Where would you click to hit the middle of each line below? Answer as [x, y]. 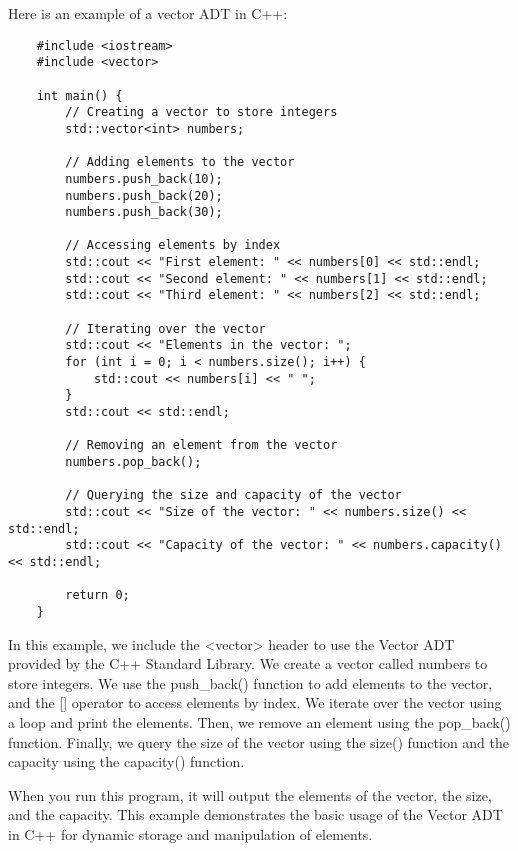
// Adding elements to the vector [180, 162]
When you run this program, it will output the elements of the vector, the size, [250, 794]
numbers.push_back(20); [144, 195]
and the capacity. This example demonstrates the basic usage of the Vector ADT [255, 814]
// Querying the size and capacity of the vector [233, 495]
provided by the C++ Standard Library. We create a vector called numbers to [248, 663]
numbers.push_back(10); [144, 178]
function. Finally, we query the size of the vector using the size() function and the [259, 741]
